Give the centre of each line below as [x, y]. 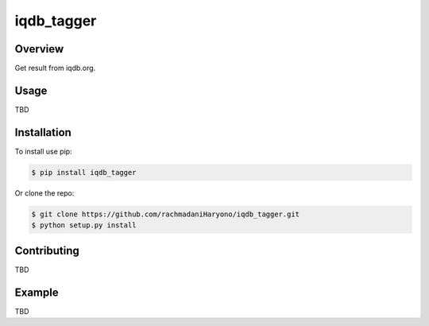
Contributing [47, 250]
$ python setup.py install [84, 225]
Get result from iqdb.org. [55, 68]
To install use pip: [43, 151]
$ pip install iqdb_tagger [84, 172]
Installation [43, 132]
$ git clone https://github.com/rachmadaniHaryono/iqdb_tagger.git [166, 214]
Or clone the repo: [44, 193]
